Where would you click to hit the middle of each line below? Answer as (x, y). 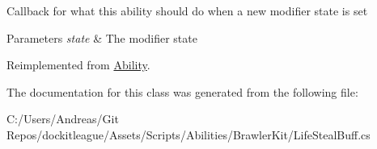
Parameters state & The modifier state (102, 37)
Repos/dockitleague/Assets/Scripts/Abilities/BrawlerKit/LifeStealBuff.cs (188, 134)
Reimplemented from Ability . (78, 65)
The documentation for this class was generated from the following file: (182, 91)
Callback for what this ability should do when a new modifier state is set (187, 10)
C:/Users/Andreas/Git (63, 119)
